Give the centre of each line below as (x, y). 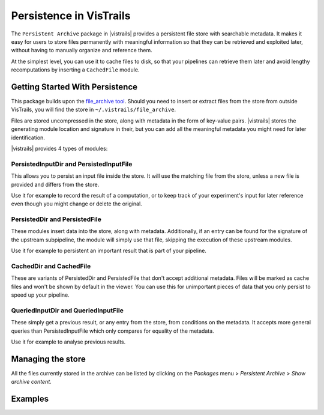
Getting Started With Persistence (74, 87)
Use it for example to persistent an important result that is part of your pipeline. (109, 251)
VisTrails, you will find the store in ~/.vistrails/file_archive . (94, 110)
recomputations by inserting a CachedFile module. (75, 70)
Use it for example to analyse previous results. (68, 342)
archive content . (31, 382)
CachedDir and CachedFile (51, 266)
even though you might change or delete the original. (76, 204)
